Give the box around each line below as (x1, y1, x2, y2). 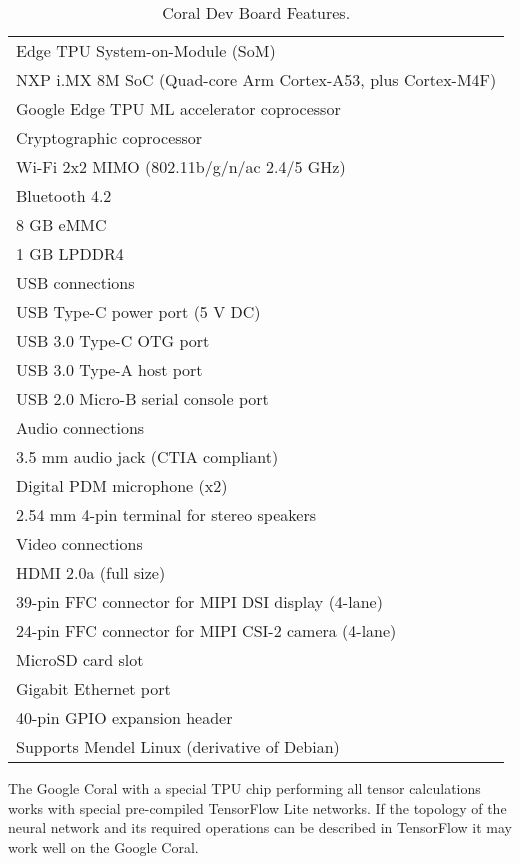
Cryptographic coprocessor (16, 126, 203, 149)
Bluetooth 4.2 (16, 184, 112, 207)
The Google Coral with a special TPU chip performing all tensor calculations (8, 778, 481, 798)
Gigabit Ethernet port (16, 677, 171, 700)
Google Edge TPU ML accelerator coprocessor (16, 97, 341, 120)
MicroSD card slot (16, 648, 144, 671)
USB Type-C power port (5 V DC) (16, 300, 261, 323)
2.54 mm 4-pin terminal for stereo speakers (16, 503, 316, 526)
